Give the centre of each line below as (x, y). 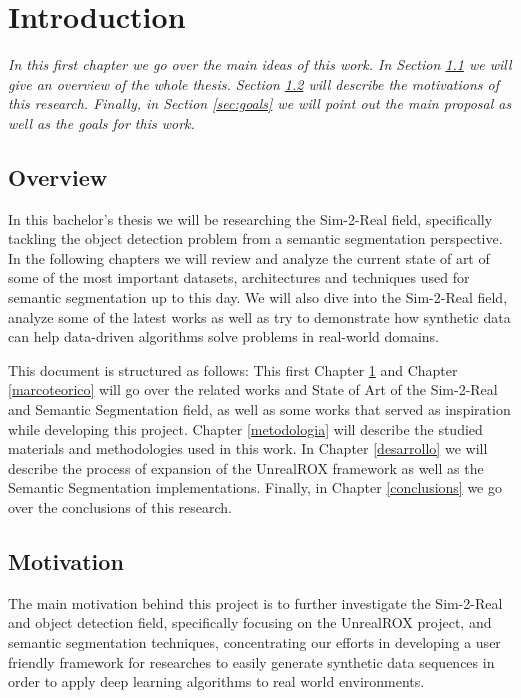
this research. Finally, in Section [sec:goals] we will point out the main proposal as (260, 103)
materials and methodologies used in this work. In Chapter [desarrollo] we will (248, 448)
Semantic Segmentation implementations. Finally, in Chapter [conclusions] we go (255, 487)
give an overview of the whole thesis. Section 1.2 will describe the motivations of (253, 83)
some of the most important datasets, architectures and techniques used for (239, 277)
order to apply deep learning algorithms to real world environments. (216, 681)
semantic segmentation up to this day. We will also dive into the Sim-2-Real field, (258, 297)
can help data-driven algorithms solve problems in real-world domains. (224, 336)
